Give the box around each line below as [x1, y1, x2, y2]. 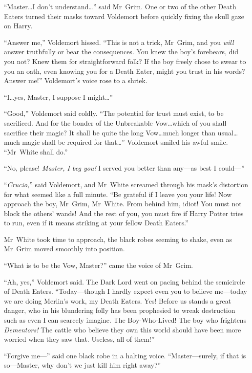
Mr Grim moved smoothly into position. [4, 243, 125, 254]
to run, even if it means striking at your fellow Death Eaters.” [4, 218, 189, 228]
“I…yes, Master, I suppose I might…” [4, 91, 113, 102]
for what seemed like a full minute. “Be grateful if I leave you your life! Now [4, 189, 232, 199]
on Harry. [4, 21, 33, 31]
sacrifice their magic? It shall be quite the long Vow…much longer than [4, 127, 216, 137]
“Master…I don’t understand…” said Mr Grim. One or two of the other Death [4, 1, 236, 11]
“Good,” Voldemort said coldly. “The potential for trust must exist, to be [4, 108, 224, 118]
